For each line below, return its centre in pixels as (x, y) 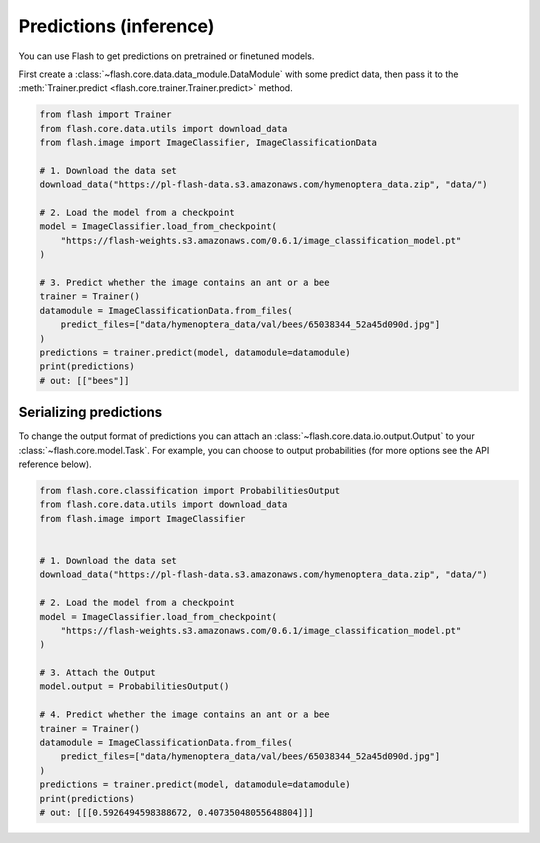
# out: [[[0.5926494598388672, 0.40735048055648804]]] (176, 812)
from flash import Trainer (105, 114)
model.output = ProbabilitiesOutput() (134, 686)
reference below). (55, 464)
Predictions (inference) (116, 26)
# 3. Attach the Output (98, 673)
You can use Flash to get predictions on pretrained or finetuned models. (166, 56)
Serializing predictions (90, 412)
